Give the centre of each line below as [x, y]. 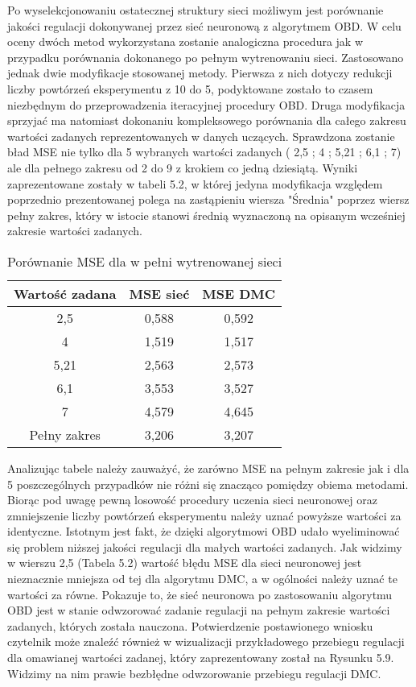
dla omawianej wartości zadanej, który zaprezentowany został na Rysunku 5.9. [201, 658]
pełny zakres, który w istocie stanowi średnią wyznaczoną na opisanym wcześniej [206, 215]
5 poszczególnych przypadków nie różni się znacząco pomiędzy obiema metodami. [208, 484]
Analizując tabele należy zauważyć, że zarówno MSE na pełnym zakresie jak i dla [208, 468]
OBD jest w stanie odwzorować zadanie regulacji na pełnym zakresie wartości [199, 610]
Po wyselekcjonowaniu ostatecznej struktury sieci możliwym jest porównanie [196, 10]
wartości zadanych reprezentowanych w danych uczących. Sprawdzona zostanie [201, 136]
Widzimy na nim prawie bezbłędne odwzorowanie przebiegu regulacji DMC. [194, 673]
